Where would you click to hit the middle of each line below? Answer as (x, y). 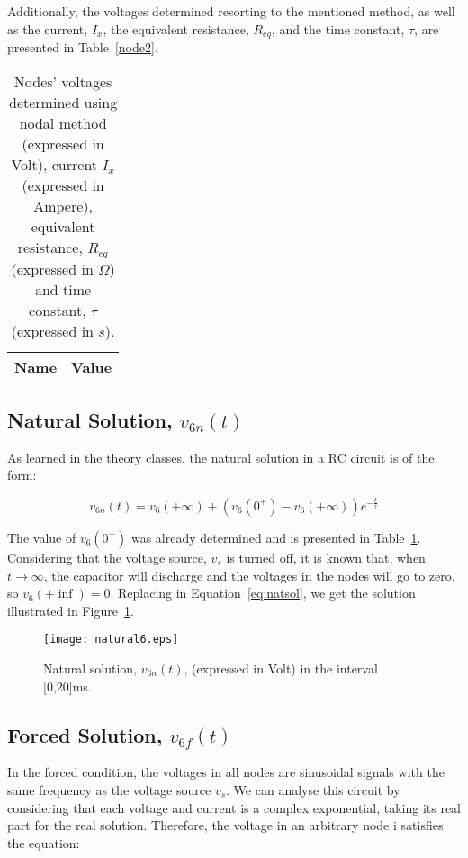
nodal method (63, 122)
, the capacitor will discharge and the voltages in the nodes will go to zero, (249, 575)
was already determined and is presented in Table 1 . (276, 537)
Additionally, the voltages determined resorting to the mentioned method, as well (231, 11)
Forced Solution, (85, 734)
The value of (42, 537)
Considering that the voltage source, (107, 557)
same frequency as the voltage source (109, 789)
